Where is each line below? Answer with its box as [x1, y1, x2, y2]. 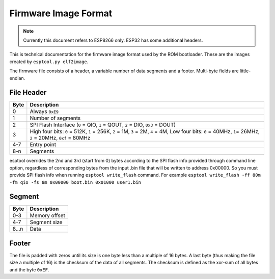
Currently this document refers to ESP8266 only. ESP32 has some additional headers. [23, 37, 203, 43]
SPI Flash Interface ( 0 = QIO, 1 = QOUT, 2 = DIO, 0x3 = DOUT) [30, 121, 176, 128]
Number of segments [30, 115, 81, 122]
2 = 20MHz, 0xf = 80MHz [30, 134, 91, 142]
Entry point [30, 141, 56, 148]
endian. [9, 75, 25, 81]
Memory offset [30, 212, 66, 219]
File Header [9, 88, 47, 97]
